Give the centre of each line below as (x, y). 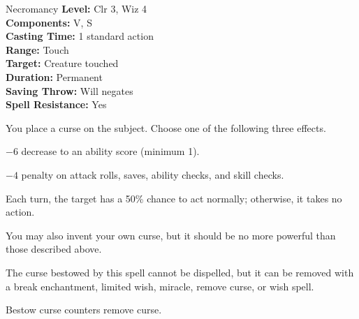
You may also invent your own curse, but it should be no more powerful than (171, 235)
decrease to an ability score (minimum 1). (110, 151)
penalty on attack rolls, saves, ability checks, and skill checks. (153, 174)
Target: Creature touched (62, 63)
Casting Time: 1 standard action (80, 36)
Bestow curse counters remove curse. (84, 310)
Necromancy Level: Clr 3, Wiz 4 (76, 8)
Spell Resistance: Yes (56, 104)
